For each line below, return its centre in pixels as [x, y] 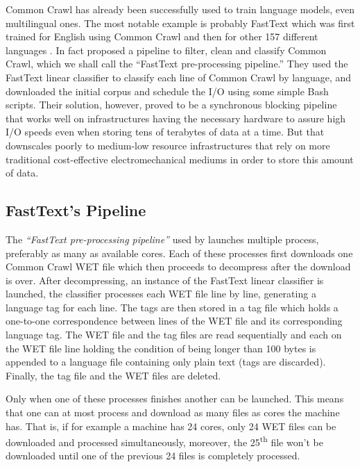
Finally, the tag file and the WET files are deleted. [113, 375]
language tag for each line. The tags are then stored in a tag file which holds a [172, 307]
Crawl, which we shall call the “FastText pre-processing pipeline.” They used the [177, 64]
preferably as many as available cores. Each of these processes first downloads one [179, 253]
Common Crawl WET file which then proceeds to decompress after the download [178, 267]
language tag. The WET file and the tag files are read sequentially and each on [174, 335]
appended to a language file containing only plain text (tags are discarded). [166, 362]
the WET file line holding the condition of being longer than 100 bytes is [161, 348]
